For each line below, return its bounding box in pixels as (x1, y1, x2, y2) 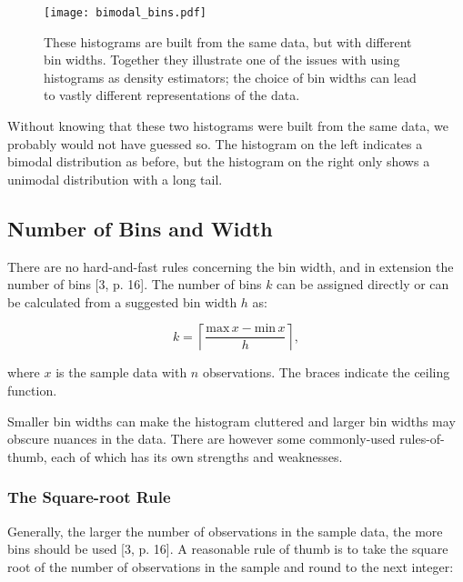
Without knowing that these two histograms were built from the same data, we (7, 116, 448, 135)
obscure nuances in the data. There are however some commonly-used (7, 429, 396, 448)
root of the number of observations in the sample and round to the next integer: (7, 557, 454, 576)
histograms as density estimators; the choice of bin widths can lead (44, 67, 417, 86)
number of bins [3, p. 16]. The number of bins (7, 275, 262, 294)
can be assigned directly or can (277, 275, 449, 294)
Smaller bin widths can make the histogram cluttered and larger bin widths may (7, 411, 456, 430)
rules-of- (399, 429, 445, 448)
